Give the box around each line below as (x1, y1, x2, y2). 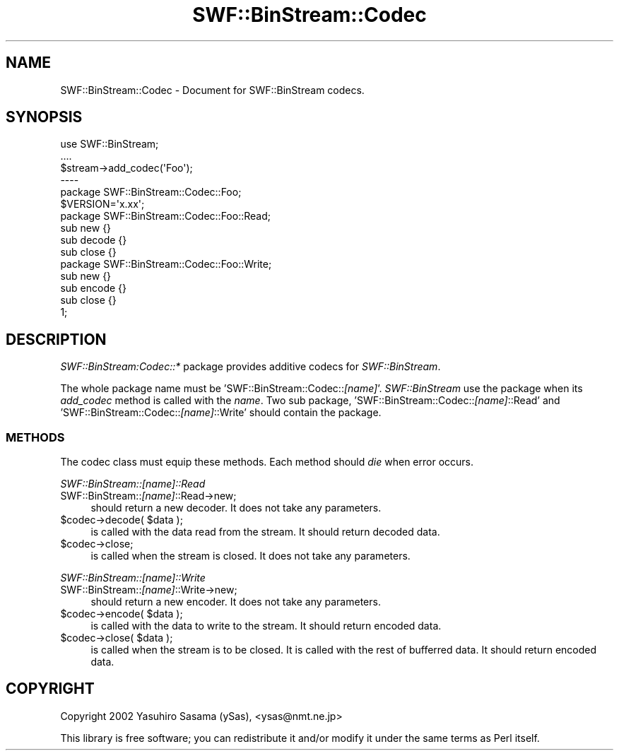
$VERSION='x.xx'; (60, 198, 145, 211)
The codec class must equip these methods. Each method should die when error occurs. (60, 456, 473, 468)
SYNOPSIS (6, 108, 83, 126)
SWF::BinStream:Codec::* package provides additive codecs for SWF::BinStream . (60, 360, 441, 373)
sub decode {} (60, 234, 127, 247)
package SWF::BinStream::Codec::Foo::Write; (60, 258, 272, 271)
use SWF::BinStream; (60, 138, 159, 150)
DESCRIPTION (6, 330, 107, 348)
